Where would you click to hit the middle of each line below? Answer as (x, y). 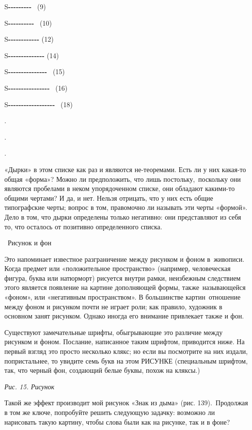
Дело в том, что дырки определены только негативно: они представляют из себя (123, 216)
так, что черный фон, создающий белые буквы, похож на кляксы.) (102, 370)
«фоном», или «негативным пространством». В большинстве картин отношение (123, 297)
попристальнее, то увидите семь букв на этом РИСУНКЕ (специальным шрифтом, (126, 360)
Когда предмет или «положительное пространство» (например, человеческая (118, 268)
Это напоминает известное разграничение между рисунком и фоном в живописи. (125, 259)
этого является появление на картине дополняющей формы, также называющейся (125, 287)
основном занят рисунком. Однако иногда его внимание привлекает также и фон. (124, 316)
